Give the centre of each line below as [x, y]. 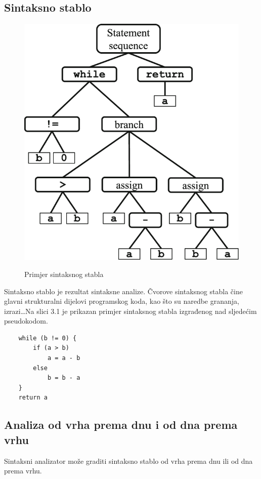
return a [33, 398]
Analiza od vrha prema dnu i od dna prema [121, 425]
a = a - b [64, 358]
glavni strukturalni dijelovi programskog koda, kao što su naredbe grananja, [122, 301]
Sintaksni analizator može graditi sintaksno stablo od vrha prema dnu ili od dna [128, 461]
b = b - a [64, 378]
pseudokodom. [26, 321]
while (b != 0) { [48, 338]
